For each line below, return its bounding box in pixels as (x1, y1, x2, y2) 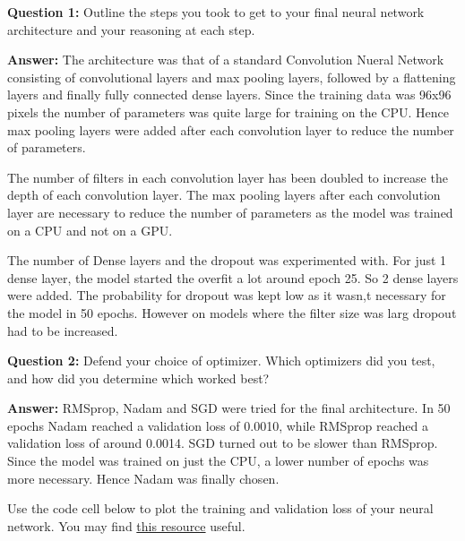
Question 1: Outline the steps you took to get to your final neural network (7, 3, 425, 21)
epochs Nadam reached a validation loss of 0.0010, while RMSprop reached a (7, 416, 428, 434)
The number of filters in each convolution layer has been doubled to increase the (7, 167, 448, 186)
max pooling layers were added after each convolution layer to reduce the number (7, 120, 454, 139)
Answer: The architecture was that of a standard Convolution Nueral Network (7, 50, 444, 69)
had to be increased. (7, 321, 118, 339)
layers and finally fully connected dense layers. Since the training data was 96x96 (7, 85, 452, 104)
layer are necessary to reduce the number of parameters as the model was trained (7, 202, 453, 221)
